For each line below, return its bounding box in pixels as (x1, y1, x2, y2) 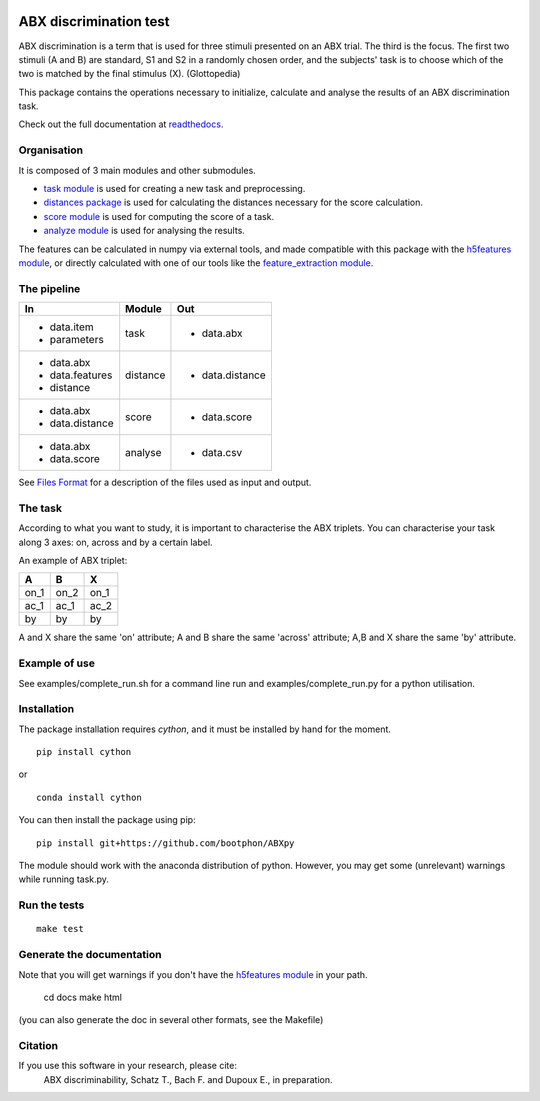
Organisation (18, 143, 84, 157)
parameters (49, 333, 104, 347)
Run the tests (18, 898, 85, 912)
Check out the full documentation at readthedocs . (18, 118, 224, 130)
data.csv (201, 446, 243, 460)
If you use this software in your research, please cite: (18, 1060, 237, 1072)
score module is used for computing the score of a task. (43, 210, 275, 222)
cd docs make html (43, 991, 122, 1003)
